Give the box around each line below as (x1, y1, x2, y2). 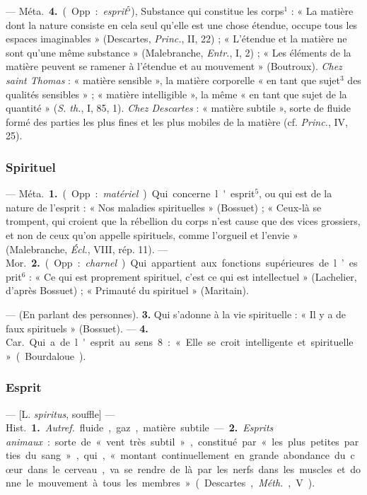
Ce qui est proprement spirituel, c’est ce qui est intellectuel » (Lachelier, (43, 269, 357, 284)
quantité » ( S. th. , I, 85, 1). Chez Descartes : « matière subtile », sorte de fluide (6, 100, 351, 115)
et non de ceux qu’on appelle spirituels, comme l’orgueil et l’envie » (6, 227, 298, 242)
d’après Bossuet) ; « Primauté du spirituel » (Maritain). (6, 283, 249, 298)
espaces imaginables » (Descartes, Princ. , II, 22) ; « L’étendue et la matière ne (6, 31, 347, 46)
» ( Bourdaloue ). (6, 348, 86, 363)
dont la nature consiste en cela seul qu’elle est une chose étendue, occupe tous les (6, 17, 358, 32)
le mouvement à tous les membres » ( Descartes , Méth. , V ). (25, 475, 315, 490)
